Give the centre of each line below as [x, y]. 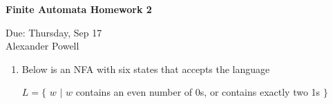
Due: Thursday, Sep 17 [54, 32]
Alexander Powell [42, 46]
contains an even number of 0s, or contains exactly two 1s [198, 92]
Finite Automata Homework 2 [79, 9]
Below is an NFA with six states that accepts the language [146, 69]
